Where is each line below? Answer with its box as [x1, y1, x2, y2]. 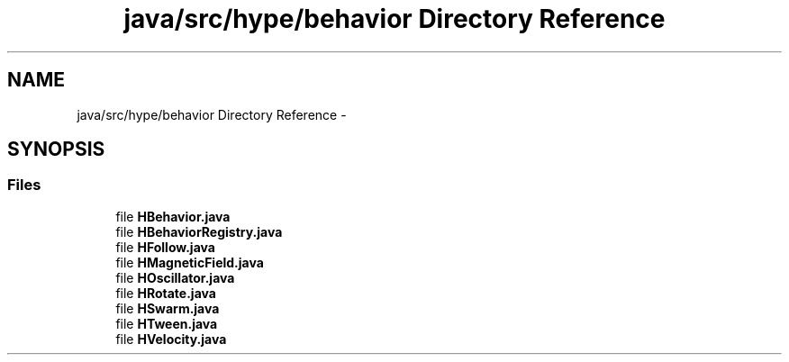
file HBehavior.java [115, 208, 231, 224]
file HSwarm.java [115, 300, 220, 316]
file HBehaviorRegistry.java [115, 223, 283, 240]
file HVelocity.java [115, 330, 227, 347]
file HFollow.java [115, 239, 215, 255]
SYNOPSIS [7, 138, 105, 161]
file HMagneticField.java [115, 254, 264, 270]
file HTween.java [115, 315, 218, 331]
